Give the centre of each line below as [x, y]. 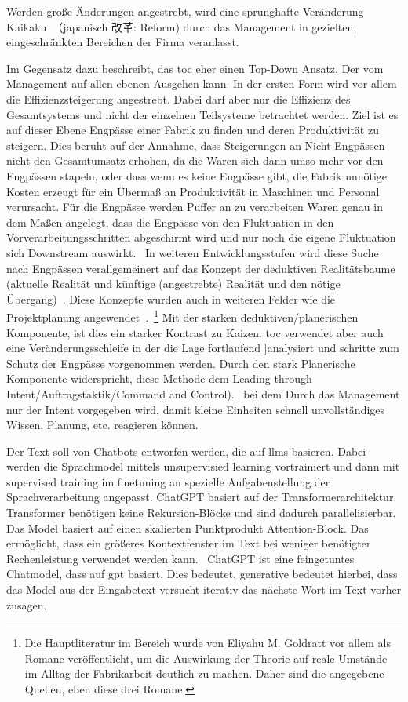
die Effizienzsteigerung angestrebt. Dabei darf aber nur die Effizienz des [178, 98]
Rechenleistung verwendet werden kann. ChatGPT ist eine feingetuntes [180, 558]
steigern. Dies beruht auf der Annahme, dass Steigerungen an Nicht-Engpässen [196, 145]
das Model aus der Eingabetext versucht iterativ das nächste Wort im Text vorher [204, 589]
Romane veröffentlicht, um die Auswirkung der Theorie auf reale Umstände [206, 658]
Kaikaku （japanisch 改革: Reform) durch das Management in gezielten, [182, 26]
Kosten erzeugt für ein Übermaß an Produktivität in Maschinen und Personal [193, 191]
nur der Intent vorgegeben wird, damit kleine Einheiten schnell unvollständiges [196, 409]
